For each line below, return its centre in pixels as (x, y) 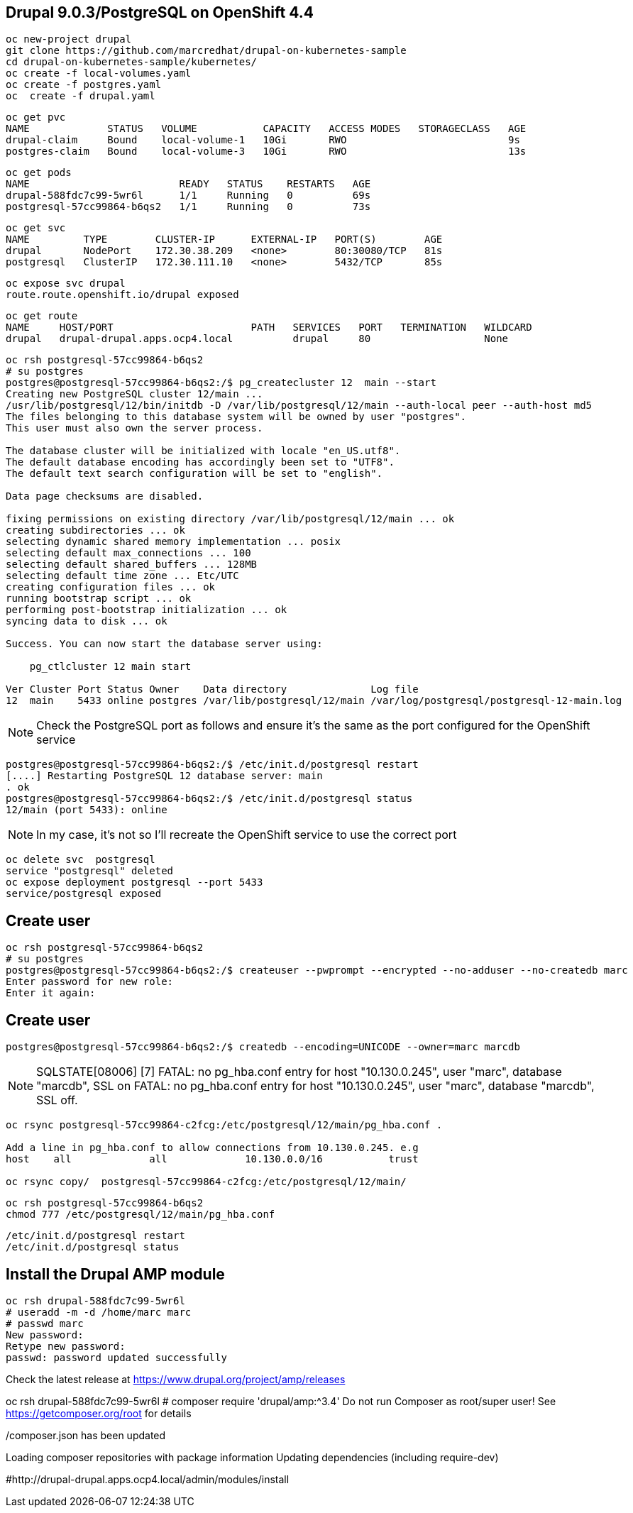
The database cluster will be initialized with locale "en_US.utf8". (203, 451)
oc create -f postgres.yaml (84, 85)
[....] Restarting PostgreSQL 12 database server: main (164, 776)
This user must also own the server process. (134, 428)
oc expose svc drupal (66, 284)
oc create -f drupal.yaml (81, 96)
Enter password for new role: (90, 982)
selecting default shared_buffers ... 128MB (132, 565)
